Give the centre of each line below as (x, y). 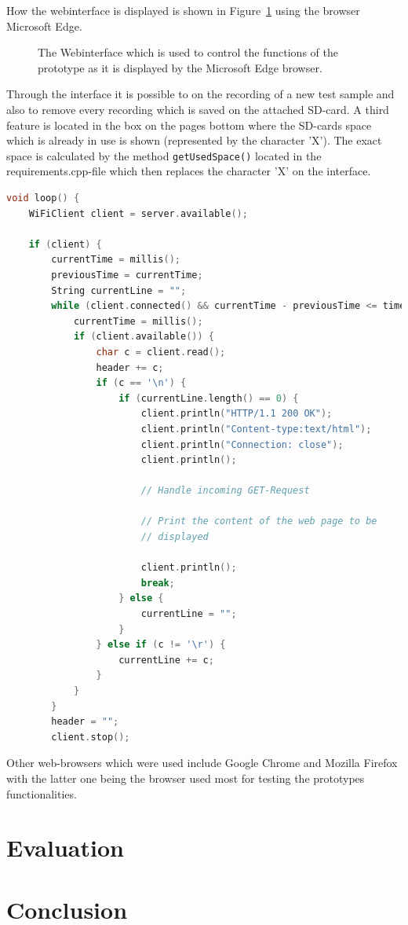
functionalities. (42, 793)
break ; (158, 583)
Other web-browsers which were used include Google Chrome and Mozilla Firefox (202, 763)
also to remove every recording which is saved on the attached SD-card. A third (198, 109)
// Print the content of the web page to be (259, 521)
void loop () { (43, 198)
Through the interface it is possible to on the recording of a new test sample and (200, 94)
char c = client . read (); (161, 352)
